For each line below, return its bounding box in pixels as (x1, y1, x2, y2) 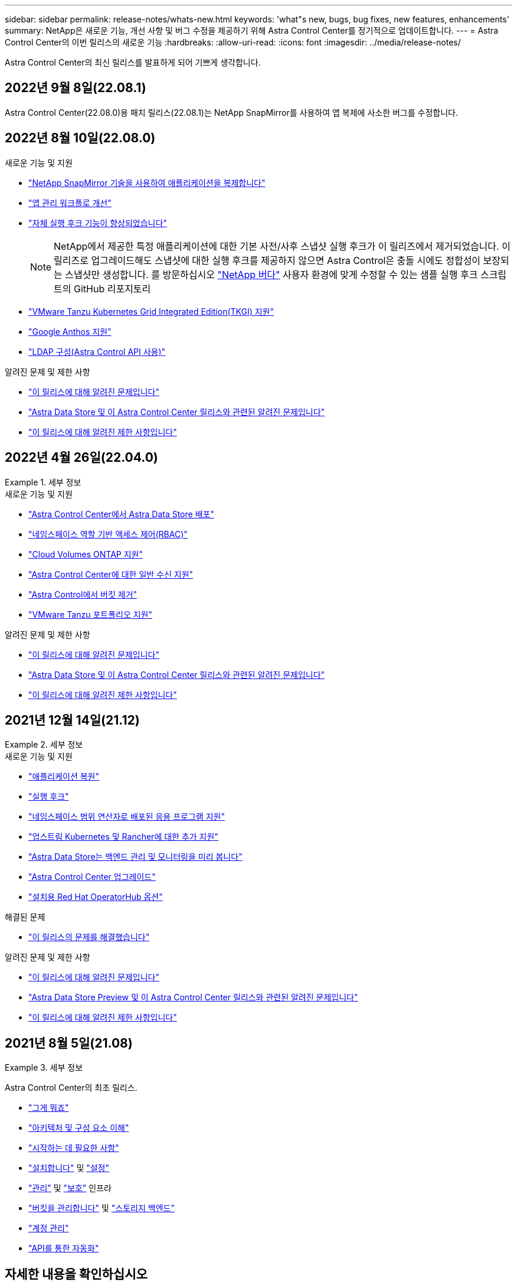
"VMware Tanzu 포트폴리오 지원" (28, 609, 152, 619)
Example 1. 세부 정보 (5, 477, 81, 487)
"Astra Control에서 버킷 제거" (28, 589, 138, 599)
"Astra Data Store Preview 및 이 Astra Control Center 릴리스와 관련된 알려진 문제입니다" (28, 992, 358, 1003)
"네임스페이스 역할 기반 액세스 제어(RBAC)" (28, 529, 188, 539)
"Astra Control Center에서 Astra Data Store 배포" (28, 508, 214, 519)
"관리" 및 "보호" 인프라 (28, 1183, 112, 1193)
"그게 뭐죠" (28, 1103, 69, 1113)
